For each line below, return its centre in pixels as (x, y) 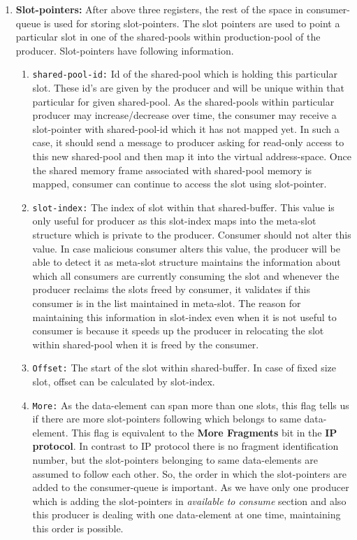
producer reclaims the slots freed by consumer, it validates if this (171, 289)
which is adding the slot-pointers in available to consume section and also (189, 500)
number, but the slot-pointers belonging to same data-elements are (175, 460)
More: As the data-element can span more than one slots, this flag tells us (191, 405)
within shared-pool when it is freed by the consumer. (146, 344)
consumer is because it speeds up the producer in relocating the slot (178, 331)
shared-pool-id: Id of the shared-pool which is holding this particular (185, 74)
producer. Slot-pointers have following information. (125, 50)
